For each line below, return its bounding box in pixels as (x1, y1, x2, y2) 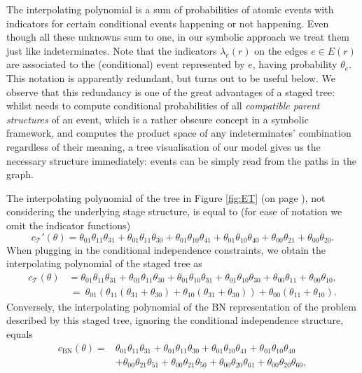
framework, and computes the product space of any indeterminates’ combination (6, 126, 351, 140)
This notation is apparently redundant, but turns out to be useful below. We (6, 70, 335, 85)
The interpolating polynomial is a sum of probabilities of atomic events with (6, 2, 334, 16)
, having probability (252, 57, 337, 72)
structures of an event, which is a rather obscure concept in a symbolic (6, 111, 309, 126)
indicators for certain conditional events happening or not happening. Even (6, 15, 329, 30)
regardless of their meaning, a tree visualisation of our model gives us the (6, 139, 321, 154)
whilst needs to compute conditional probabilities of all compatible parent (6, 98, 320, 113)
